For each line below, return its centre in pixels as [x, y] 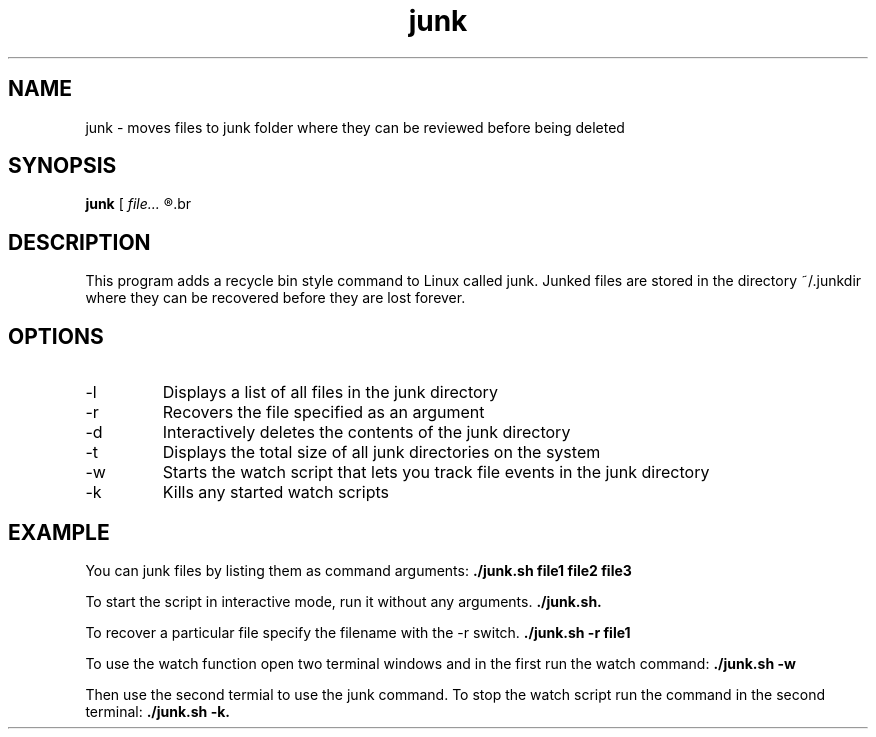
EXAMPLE [59, 532]
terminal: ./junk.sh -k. [157, 711]
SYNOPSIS [62, 166]
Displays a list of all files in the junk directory [330, 392]
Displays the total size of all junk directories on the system [381, 452]
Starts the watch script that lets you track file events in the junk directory [436, 472]
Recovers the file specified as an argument [323, 412]
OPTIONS [56, 336]
